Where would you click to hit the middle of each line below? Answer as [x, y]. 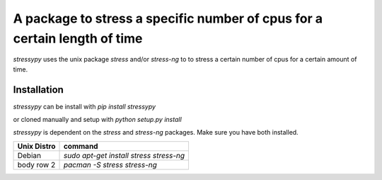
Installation [38, 90]
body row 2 [36, 164]
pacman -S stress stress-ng [110, 164]
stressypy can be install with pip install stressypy [84, 106]
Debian [29, 155]
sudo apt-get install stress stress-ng [124, 155]
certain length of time [78, 38]
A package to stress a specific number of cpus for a [168, 18]
